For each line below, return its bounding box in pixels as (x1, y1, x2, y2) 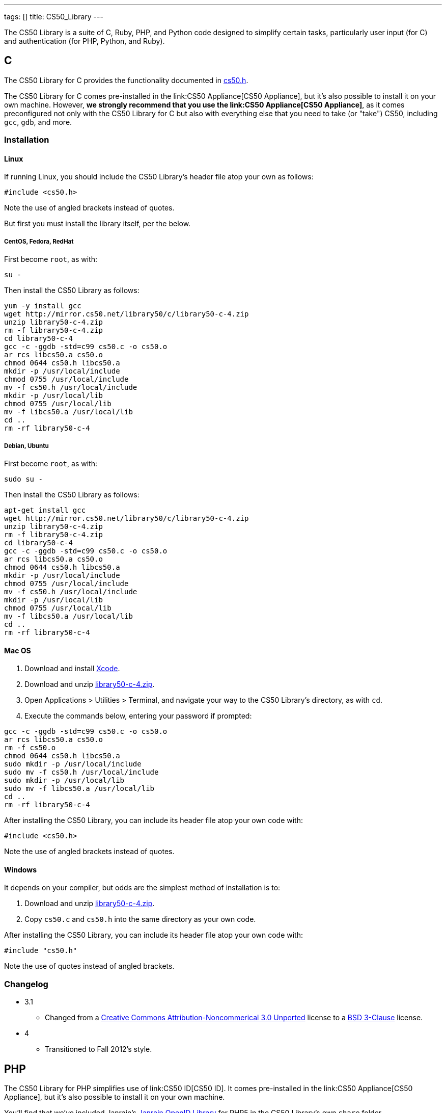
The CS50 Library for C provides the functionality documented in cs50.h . (4, 75, 248, 85)
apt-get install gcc (4, 506, 86, 514)
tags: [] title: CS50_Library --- (4, 12, 103, 21)
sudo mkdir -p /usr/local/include (4, 760, 142, 768)
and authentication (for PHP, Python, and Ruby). (4, 37, 165, 45)
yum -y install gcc (4, 302, 81, 310)
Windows (4, 865, 37, 874)
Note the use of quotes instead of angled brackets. (4, 962, 175, 971)
